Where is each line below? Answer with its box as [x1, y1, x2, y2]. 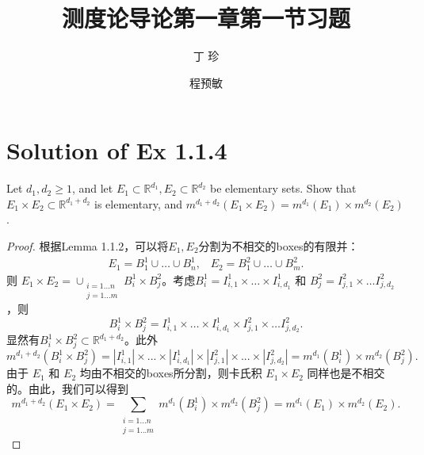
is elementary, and [94, 195, 183, 212]
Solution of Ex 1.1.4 [6, 134, 227, 166]
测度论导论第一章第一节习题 [61, 2, 350, 34]
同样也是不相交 [307, 365, 385, 381]
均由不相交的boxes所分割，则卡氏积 [79, 365, 262, 381]
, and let [71, 180, 113, 197]
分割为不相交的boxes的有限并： [198, 238, 359, 254]
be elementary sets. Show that [209, 180, 357, 197]
